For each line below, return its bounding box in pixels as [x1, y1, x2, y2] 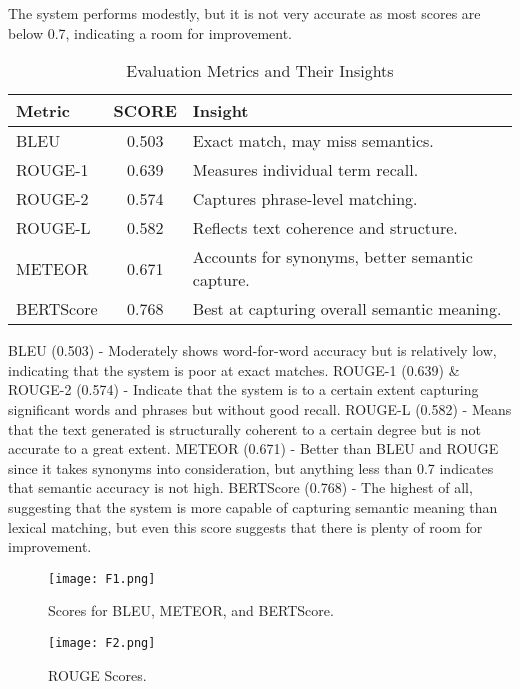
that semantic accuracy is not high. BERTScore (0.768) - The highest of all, [8, 477, 473, 498]
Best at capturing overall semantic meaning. [192, 297, 502, 321]
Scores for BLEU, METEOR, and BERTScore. [48, 600, 334, 621]
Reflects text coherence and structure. [192, 216, 458, 240]
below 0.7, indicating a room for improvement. [8, 22, 293, 43]
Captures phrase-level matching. [192, 187, 418, 211]
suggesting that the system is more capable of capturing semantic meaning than [8, 496, 498, 517]
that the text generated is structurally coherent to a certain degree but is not [8, 418, 481, 439]
